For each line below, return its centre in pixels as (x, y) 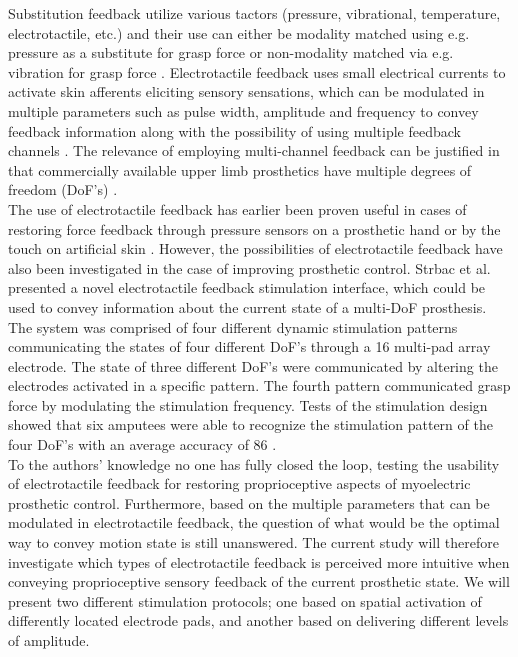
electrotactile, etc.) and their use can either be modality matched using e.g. (239, 32)
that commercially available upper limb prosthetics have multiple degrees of (240, 169)
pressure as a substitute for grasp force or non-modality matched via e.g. (231, 52)
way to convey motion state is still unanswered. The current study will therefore (253, 542)
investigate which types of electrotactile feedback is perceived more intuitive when (259, 561)
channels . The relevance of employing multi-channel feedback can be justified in (254, 150)
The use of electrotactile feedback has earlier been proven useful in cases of (237, 208)
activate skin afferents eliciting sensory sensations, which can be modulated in (246, 91)
